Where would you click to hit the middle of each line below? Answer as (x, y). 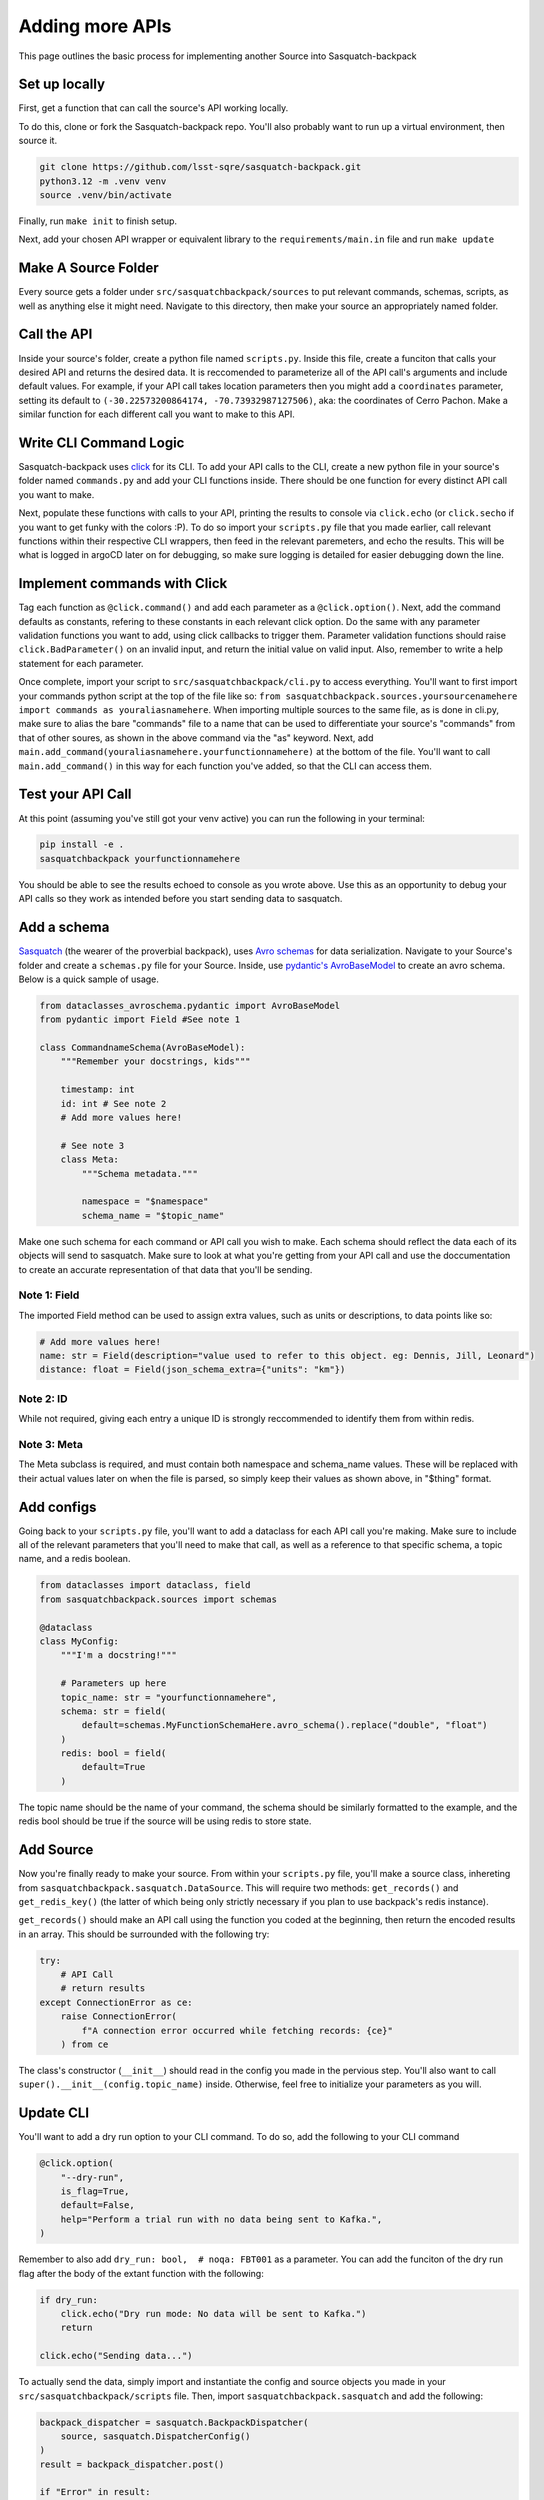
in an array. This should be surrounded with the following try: (144, 1934)
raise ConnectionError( (118, 2016)
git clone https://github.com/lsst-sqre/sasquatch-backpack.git (200, 167)
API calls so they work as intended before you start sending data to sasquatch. (180, 899)
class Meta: (90, 1159)
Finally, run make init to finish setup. (98, 221)
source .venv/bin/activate (105, 195)
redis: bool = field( (113, 1753)
